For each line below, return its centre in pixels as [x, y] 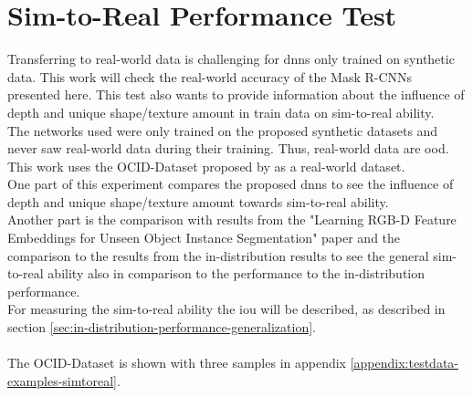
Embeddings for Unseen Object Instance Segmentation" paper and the [204, 238]
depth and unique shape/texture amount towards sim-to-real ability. [198, 201]
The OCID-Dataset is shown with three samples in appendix [177, 363]
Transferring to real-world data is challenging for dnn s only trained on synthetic [231, 59]
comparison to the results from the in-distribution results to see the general [218, 255]
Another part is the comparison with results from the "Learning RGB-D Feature [232, 219]
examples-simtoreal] [62, 380]
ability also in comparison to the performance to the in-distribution [236, 273]
